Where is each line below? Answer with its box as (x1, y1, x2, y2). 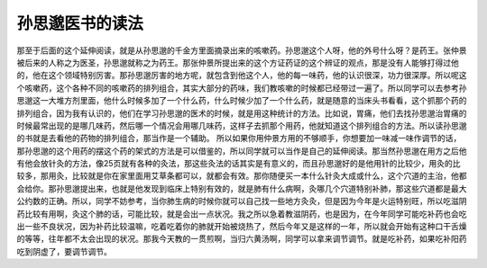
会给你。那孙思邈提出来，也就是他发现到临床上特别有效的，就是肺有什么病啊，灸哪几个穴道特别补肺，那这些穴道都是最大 (16, 183, 467, 193)
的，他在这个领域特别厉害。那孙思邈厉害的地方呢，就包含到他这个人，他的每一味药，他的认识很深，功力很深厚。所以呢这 (16, 70, 467, 81)
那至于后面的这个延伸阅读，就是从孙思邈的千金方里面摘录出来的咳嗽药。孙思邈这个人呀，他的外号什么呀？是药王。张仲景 (16, 45, 467, 56)
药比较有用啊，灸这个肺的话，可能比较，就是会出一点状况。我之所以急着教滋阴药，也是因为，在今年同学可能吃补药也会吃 (16, 208, 467, 219)
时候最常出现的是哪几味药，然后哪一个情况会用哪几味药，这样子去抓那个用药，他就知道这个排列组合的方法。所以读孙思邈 (16, 120, 467, 130)
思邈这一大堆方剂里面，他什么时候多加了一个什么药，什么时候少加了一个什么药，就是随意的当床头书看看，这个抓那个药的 (16, 95, 467, 106)
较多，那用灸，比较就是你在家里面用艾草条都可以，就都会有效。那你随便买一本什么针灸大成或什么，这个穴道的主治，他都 (16, 171, 467, 182)
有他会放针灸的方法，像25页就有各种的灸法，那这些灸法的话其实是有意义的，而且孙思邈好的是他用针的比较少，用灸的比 (16, 158, 461, 169)
